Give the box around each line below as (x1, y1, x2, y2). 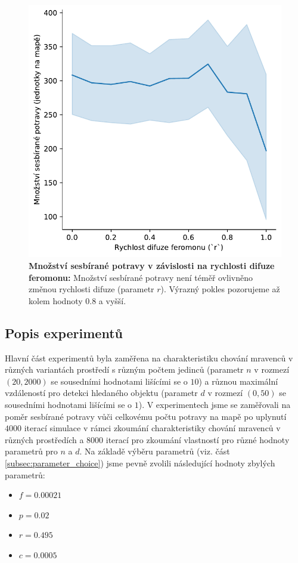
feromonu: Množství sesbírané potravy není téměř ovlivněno (29, 271, 253, 283)
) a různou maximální (198, 375, 278, 387)
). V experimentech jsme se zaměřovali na (138, 398, 291, 410)
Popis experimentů (5, 323, 123, 342)
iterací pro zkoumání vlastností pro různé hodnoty (105, 433, 290, 446)
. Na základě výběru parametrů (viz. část (79, 445, 230, 457)
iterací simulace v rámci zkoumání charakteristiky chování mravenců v (24, 422, 281, 434)
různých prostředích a (5, 433, 84, 446)
